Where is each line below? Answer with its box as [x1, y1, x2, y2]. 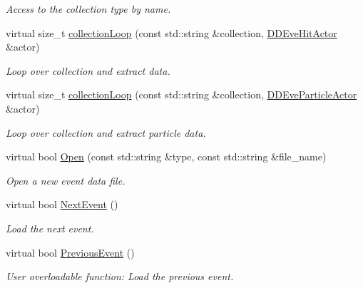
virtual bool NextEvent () [6, 197, 118, 212]
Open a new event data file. [6, 173, 126, 187]
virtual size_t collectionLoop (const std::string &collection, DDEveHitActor [6, 25, 337, 40]
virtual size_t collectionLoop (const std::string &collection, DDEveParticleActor [6, 87, 357, 102]
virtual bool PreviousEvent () [6, 245, 135, 259]
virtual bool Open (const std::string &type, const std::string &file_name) [6, 149, 327, 164]
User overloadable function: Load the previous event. [6, 269, 234, 284]
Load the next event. [6, 220, 94, 235]
